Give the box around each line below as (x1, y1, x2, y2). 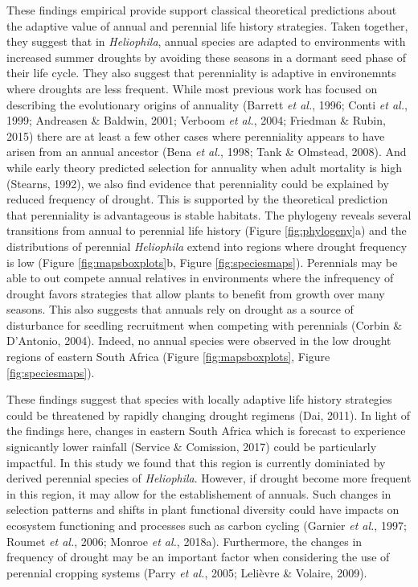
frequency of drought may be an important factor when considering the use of (6, 548, 390, 565)
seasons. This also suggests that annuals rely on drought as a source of (6, 301, 354, 318)
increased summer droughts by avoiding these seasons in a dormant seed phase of (6, 48, 407, 65)
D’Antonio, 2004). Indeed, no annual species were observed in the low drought (6, 332, 391, 349)
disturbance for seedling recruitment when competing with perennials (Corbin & (6, 316, 403, 333)
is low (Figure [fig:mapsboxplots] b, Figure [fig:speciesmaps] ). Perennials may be (6, 253, 398, 270)
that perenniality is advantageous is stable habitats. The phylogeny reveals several (6, 206, 412, 223)
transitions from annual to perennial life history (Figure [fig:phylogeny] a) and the (6, 222, 407, 239)
